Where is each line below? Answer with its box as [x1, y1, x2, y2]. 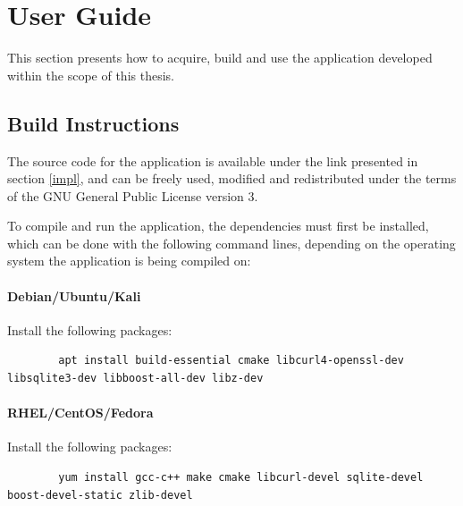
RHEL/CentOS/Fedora [7, 403, 154, 422]
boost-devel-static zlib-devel [7, 488, 193, 502]
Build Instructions [7, 109, 180, 137]
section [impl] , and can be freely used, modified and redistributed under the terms [7, 169, 457, 188]
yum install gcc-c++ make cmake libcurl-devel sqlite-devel [58, 471, 424, 485]
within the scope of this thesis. [7, 65, 174, 84]
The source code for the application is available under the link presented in [7, 151, 418, 170]
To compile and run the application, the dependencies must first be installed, [7, 216, 429, 235]
